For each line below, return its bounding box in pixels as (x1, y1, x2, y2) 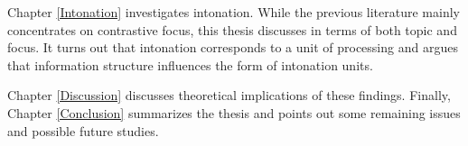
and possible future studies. (7, 121, 159, 140)
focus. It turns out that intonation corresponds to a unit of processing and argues (7, 38, 458, 57)
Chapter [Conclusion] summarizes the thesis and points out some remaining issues (7, 103, 461, 122)
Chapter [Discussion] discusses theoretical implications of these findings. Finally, (7, 86, 451, 105)
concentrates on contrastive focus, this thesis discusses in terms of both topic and (7, 20, 457, 39)
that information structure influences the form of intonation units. (7, 55, 373, 74)
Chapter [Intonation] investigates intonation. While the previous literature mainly (7, 3, 460, 21)
